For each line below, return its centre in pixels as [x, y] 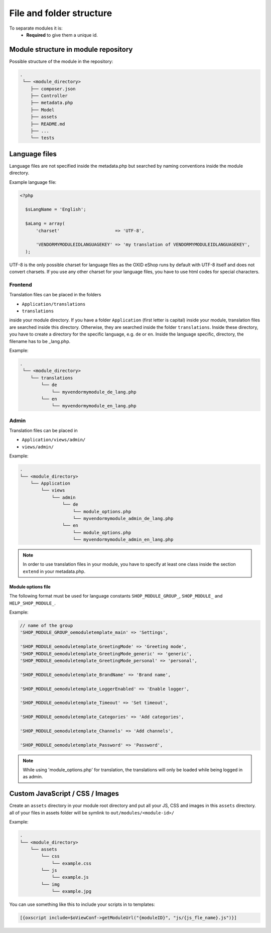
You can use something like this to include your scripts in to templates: [82, 904]
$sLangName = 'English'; [56, 209]
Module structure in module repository [71, 49]
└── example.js [70, 877]
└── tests [42, 138]
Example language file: [33, 182]
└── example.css [72, 863]
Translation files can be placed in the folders [55, 295]
